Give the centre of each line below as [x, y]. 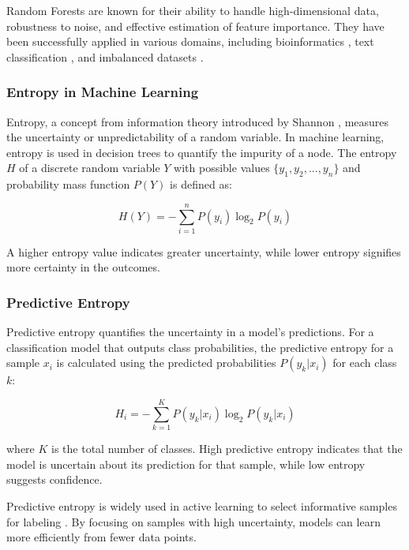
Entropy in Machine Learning [103, 92]
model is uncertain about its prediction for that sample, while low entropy [186, 464]
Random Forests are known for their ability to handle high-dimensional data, [193, 10]
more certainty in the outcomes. [83, 267]
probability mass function [68, 184]
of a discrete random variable [90, 168]
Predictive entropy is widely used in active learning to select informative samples [202, 505]
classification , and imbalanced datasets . [105, 56]
